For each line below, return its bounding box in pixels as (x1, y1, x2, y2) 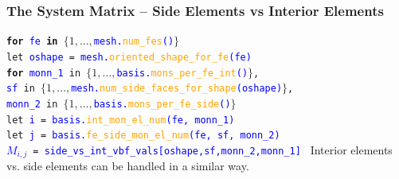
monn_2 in (6, 98, 58, 110)
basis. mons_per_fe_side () (93, 98, 231, 110)
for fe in (6, 36, 58, 48)
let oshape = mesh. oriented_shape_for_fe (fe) (6, 51, 252, 63)
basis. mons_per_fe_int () (116, 67, 248, 79)
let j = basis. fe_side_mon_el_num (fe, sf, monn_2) (6, 130, 280, 142)
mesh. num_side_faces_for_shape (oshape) (71, 83, 283, 95)
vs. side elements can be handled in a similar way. (6, 158, 249, 174)
